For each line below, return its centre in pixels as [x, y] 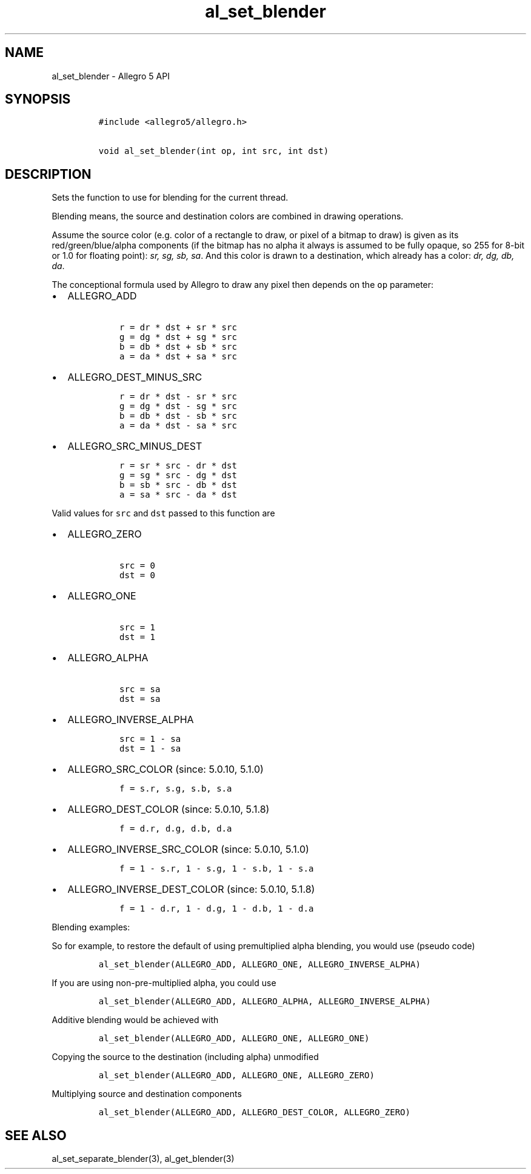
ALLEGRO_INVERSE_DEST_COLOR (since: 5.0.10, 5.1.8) [191, 889]
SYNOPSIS [38, 99]
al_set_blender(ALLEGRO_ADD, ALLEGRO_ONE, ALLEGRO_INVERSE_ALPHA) [259, 965]
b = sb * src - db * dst [178, 485]
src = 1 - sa [150, 739]
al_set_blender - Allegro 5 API [111, 76]
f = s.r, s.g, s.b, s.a [176, 789]
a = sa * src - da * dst [178, 495]
